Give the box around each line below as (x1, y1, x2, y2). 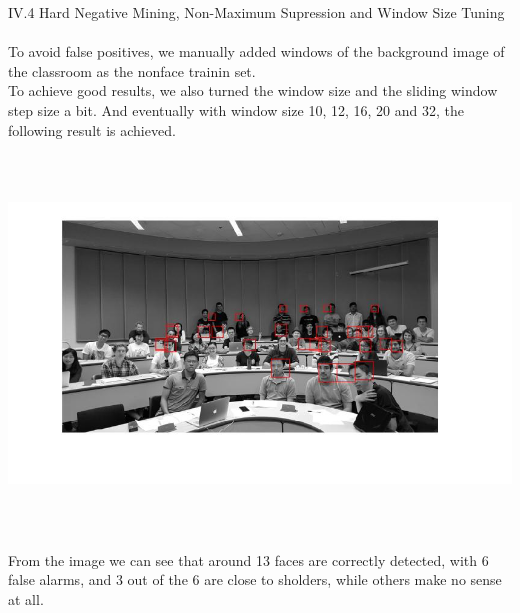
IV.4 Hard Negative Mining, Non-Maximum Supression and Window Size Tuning (8, 2, 505, 22)
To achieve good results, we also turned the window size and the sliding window (8, 80, 498, 101)
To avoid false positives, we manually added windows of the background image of (8, 41, 505, 62)
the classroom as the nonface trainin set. (8, 60, 256, 81)
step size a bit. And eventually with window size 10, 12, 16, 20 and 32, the (8, 99, 464, 120)
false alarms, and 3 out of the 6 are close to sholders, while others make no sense (8, 569, 502, 590)
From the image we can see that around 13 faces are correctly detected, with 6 (8, 549, 489, 570)
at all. (8, 588, 44, 609)
